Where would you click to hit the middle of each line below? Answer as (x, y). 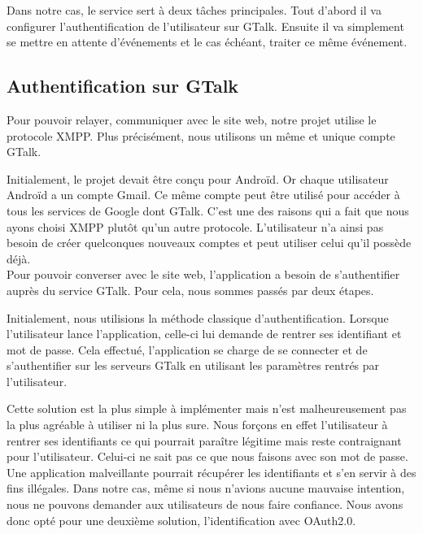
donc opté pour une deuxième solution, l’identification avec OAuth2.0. (181, 520)
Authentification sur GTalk (123, 86)
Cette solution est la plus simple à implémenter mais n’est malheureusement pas (207, 408)
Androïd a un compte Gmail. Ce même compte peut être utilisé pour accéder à (203, 195)
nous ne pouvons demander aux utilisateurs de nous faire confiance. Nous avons (205, 504)
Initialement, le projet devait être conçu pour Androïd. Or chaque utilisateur (198, 178)
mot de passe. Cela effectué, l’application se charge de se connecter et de (187, 349)
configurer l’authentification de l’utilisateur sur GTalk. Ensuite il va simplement (205, 26)
